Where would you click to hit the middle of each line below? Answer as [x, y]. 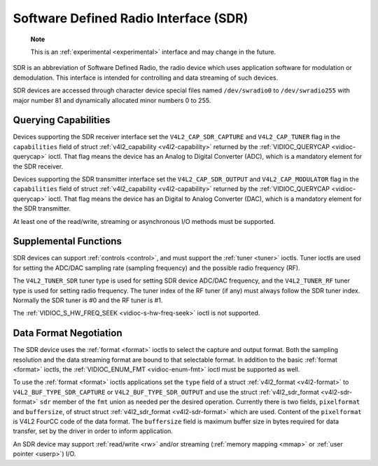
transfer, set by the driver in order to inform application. [93, 431]
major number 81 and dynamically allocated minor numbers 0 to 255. [112, 100]
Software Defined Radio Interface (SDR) [131, 18]
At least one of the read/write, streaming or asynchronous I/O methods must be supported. [144, 221]
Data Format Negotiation [68, 333]
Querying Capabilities [62, 120]
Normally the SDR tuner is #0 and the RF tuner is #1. [88, 300]
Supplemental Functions [68, 241]
